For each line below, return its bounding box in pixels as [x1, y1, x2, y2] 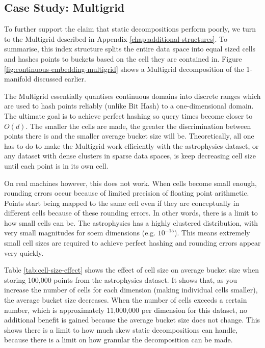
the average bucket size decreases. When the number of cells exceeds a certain [4, 295, 247, 305]
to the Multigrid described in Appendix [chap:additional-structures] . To [4, 33, 227, 44]
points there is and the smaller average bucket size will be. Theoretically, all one [4, 130, 254, 141]
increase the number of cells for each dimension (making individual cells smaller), [4, 284, 258, 295]
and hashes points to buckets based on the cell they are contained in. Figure [4, 53, 242, 64]
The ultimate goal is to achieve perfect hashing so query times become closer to [4, 110, 253, 121]
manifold [4, 73, 32, 84]
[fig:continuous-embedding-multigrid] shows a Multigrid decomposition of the [4, 63, 244, 74]
